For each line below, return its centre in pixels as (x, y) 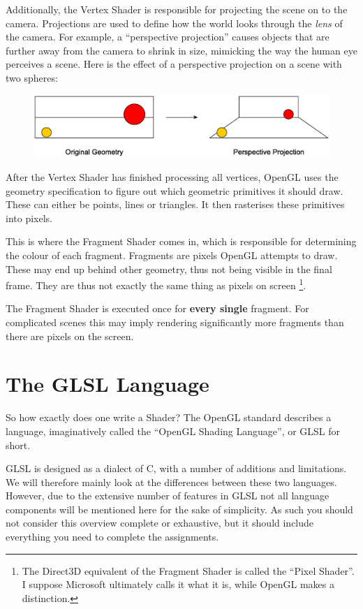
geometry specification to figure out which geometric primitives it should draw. (175, 190)
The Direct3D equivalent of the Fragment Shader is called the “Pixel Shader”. (188, 570)
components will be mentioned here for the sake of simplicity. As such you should (179, 509)
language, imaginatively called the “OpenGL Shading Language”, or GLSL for (173, 431)
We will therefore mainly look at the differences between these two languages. (171, 482)
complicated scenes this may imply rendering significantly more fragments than (175, 322)
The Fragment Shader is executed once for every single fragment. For (157, 308)
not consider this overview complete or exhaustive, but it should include (160, 523)
